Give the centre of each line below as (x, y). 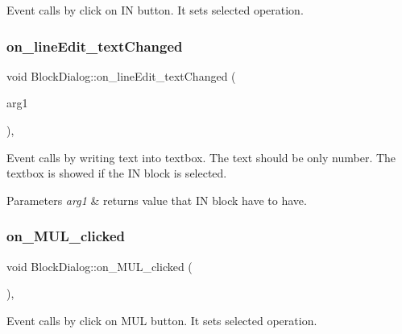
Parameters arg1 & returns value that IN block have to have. (157, 200)
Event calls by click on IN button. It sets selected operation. (155, 10)
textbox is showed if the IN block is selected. (117, 173)
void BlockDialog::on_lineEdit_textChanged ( (121, 75)
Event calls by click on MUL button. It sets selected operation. (162, 320)
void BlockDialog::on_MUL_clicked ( (99, 266)
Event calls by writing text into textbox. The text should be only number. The (201, 157)
